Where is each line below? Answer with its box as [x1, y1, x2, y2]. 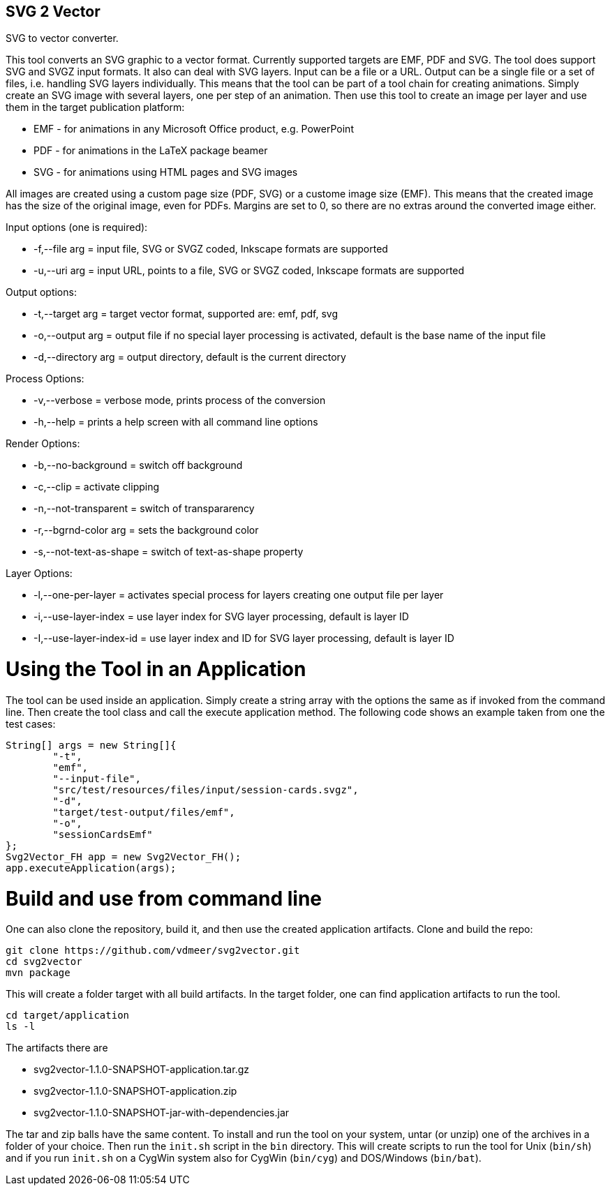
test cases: [6, 717, 56, 730]
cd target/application [6, 1010, 130, 1021]
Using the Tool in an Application [6, 657, 306, 682]
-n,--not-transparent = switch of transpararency [34, 502, 255, 515]
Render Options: [6, 437, 80, 450]
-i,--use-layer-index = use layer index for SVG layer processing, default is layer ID [34, 611, 409, 623]
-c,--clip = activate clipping [34, 481, 160, 493]
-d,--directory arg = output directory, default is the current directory [34, 351, 346, 364]
